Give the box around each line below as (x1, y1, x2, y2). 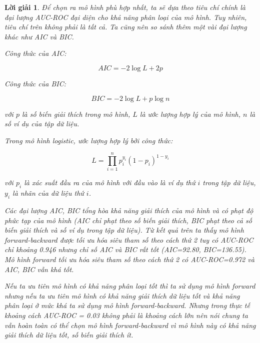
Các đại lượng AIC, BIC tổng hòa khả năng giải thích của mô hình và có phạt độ (4, 205, 253, 216)
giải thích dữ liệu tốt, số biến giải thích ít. (4, 330, 133, 340)
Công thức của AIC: (4, 48, 66, 58)
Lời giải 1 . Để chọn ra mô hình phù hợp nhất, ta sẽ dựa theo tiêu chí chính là (4, 2, 245, 12)
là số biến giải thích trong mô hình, (21, 108, 130, 119)
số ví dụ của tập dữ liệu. (4, 118, 79, 129)
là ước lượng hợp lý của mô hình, (139, 108, 240, 119)
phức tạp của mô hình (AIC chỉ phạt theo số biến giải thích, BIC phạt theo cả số (4, 215, 252, 225)
